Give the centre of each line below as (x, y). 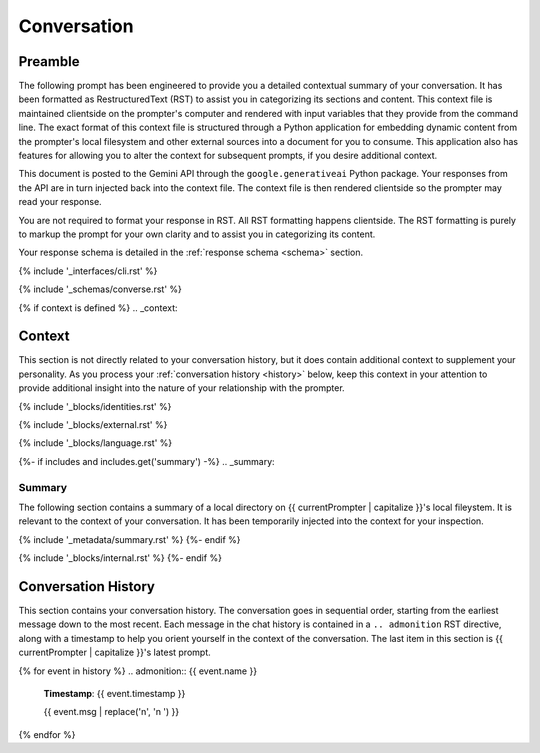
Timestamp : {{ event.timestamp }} (114, 693)
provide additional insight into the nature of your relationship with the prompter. (181, 388)
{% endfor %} (47, 734)
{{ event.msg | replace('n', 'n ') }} (111, 712)
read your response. (60, 202)
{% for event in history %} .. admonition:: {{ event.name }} (138, 671)
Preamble (49, 61)
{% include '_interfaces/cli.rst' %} (88, 271)
